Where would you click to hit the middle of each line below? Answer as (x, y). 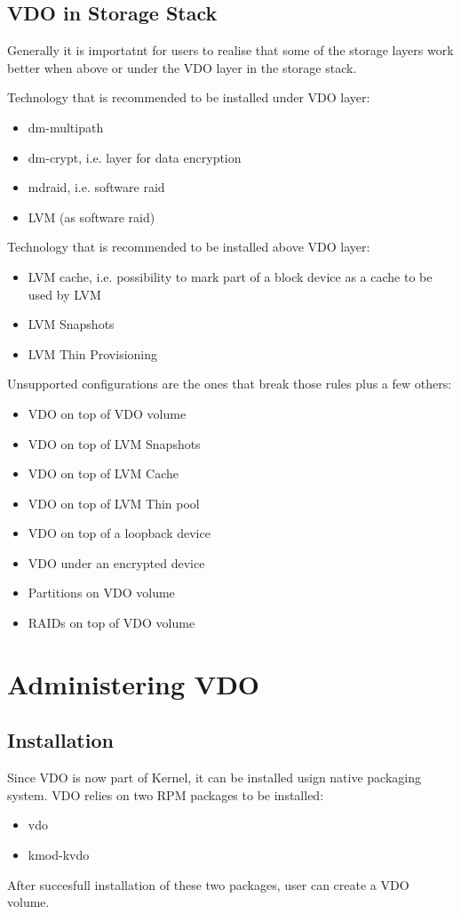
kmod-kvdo (59, 855)
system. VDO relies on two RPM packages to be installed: (166, 794)
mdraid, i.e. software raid (96, 187)
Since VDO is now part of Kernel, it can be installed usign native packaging (215, 778)
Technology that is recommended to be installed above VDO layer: (189, 247)
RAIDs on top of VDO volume (111, 623)
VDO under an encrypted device (116, 562)
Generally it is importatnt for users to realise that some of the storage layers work (230, 50)
